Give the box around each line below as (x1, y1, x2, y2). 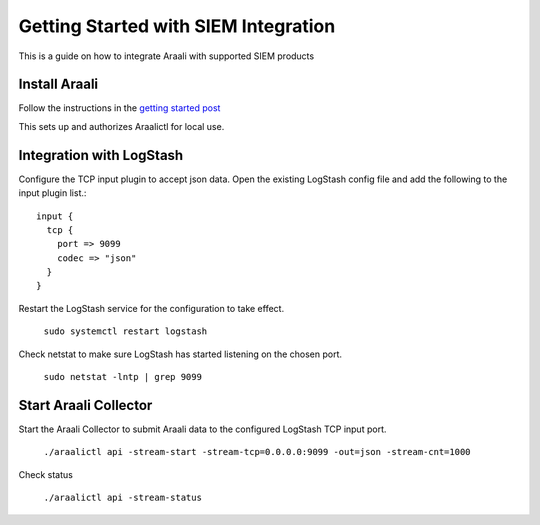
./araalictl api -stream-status (43, 492, 202, 504)
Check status (18, 468, 74, 480)
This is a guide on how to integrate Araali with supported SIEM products (18, 50, 315, 62)
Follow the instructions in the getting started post (18, 102, 221, 114)
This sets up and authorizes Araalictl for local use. (18, 120, 225, 132)
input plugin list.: (18, 187, 87, 199)
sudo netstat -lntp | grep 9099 (43, 371, 202, 383)
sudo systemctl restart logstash (43, 326, 208, 337)
